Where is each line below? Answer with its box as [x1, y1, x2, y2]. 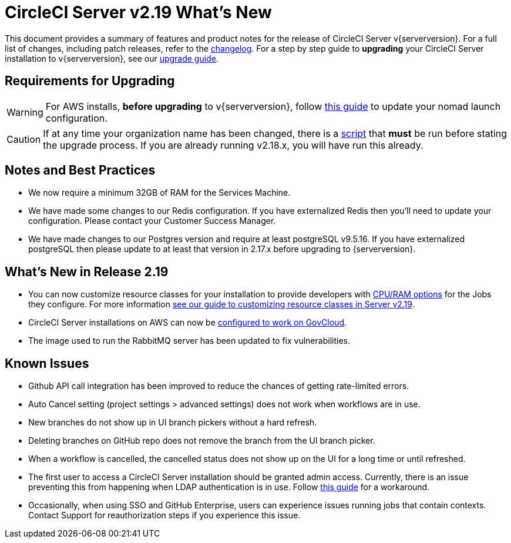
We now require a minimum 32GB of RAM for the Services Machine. [28, 187, 291, 198]
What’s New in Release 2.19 [5, 264, 169, 279]
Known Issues [5, 356, 89, 371]
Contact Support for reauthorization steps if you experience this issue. [28, 510, 301, 521]
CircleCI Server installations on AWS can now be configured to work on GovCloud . [28, 317, 347, 328]
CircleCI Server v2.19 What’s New [5, 2, 272, 22]
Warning [6, 106, 43, 118]
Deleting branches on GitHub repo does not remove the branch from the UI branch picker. [28, 435, 375, 446]
